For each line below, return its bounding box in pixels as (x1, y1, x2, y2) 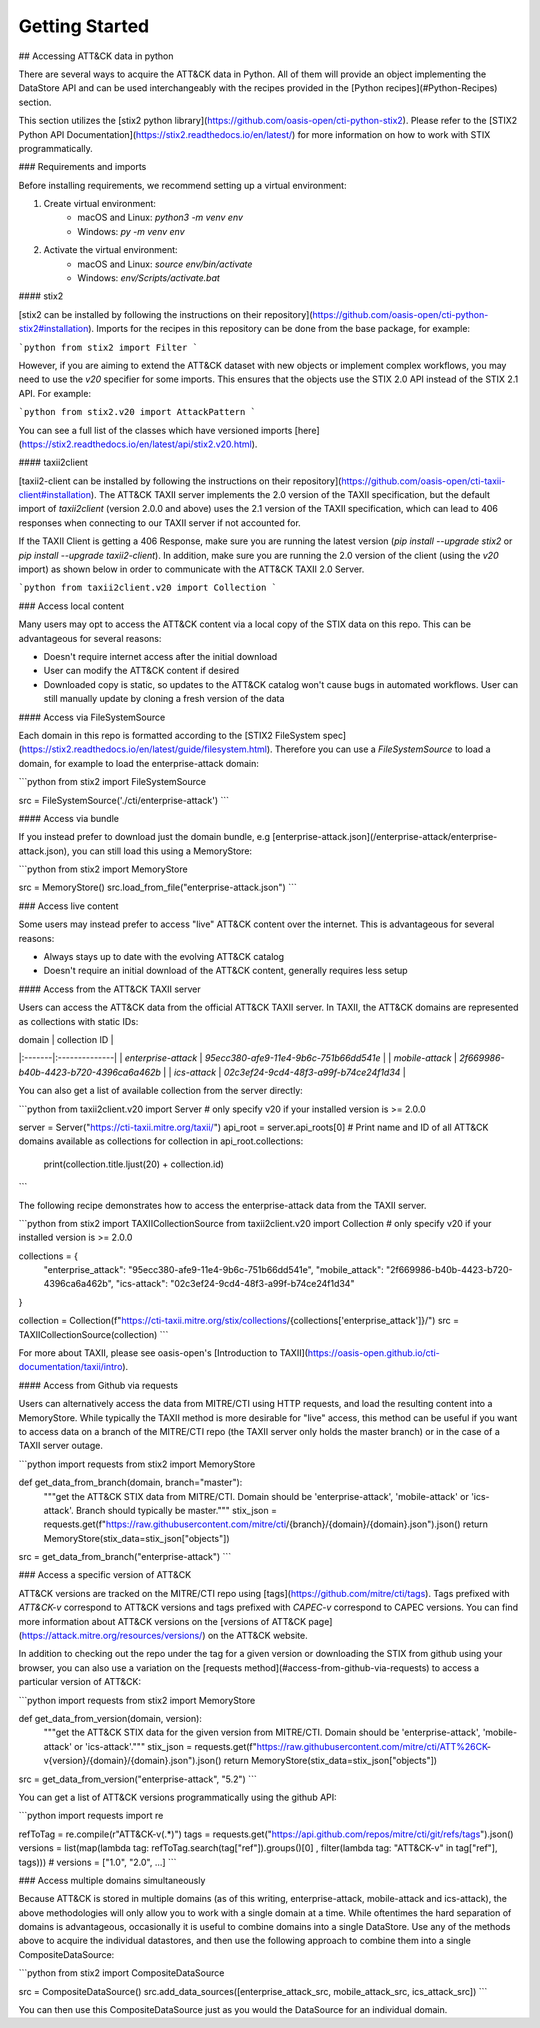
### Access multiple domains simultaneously (18, 1874, 206, 1886)
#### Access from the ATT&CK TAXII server (18, 983, 201, 995)
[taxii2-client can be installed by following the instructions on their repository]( (18, 475, 342, 487)
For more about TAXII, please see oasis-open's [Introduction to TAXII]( (18, 1347, 309, 1359)
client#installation (18, 489, 92, 501)
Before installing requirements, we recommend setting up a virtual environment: (18, 179, 347, 191)
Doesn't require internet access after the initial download (43, 651, 278, 662)
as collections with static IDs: (18, 1015, 139, 1027)
